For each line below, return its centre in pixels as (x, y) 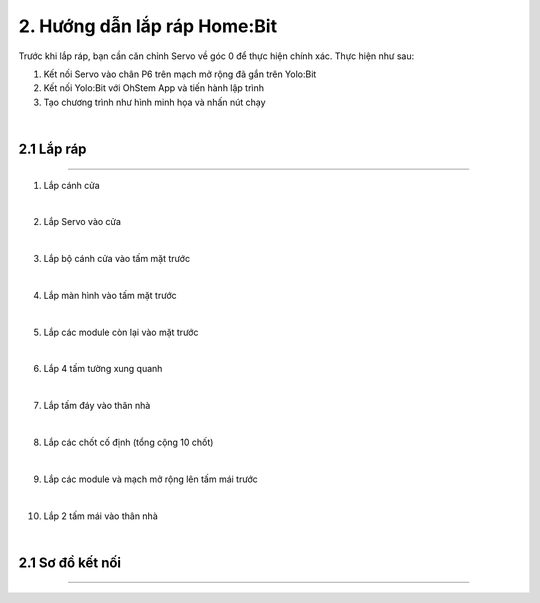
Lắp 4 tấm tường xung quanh (103, 369)
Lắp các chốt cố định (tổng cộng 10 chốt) (128, 442)
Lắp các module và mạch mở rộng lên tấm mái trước (151, 479)
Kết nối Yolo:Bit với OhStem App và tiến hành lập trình (154, 88)
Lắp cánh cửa (71, 185)
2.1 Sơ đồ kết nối (70, 562)
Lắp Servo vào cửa (82, 222)
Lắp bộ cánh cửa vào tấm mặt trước (116, 259)
